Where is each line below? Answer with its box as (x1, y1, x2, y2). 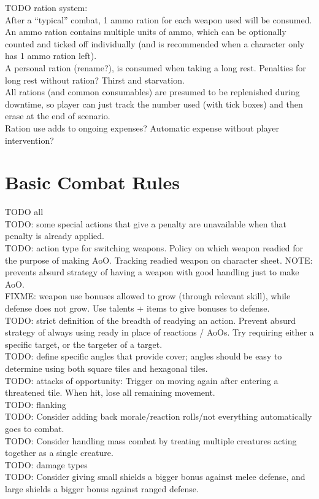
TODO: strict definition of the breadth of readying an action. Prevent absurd (5, 313, 296, 326)
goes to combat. (5, 422, 64, 434)
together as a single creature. (5, 446, 113, 459)
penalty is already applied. (5, 229, 104, 242)
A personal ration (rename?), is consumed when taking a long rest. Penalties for (5, 61, 306, 74)
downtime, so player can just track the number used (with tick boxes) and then (5, 97, 303, 110)
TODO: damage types (5, 458, 88, 471)
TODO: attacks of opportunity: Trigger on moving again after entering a (5, 374, 279, 387)
